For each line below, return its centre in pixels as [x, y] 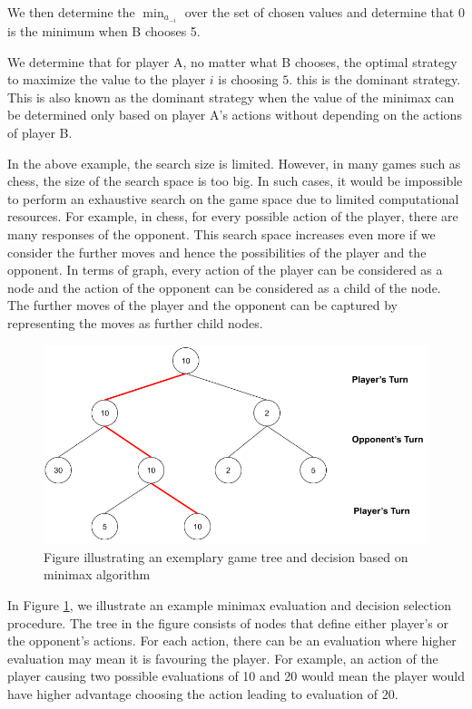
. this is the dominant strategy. [375, 79]
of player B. [40, 133]
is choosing [248, 79]
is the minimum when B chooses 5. [104, 31]
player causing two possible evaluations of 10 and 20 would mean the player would [236, 676]
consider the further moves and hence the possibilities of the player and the [217, 252]
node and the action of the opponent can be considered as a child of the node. [224, 287]
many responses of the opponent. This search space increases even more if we [221, 234]
